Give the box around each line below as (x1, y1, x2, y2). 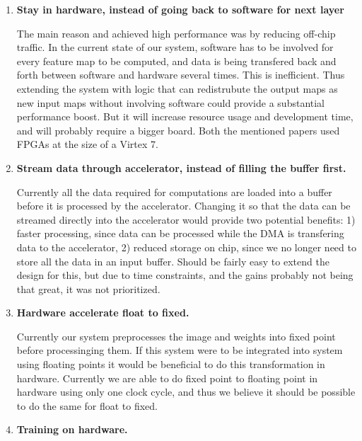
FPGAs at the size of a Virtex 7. (16, 137, 158, 151)
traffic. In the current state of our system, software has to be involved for (16, 40, 334, 55)
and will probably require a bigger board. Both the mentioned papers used (16, 122, 340, 137)
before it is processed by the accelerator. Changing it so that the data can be (16, 198, 351, 213)
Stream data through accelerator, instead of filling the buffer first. (16, 160, 346, 175)
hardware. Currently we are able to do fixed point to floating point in (16, 370, 318, 385)
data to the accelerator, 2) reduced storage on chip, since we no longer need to (16, 239, 356, 254)
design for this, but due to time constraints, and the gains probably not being (16, 268, 354, 282)
